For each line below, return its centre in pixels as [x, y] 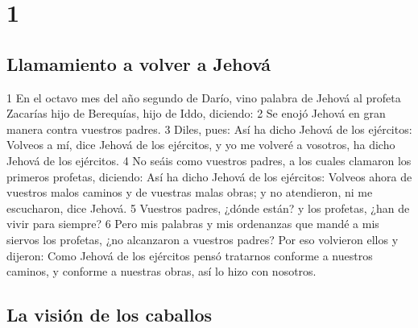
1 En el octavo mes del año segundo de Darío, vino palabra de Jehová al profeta [204, 97]
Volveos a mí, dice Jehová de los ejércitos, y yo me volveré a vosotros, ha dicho [201, 145]
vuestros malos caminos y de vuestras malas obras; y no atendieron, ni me [190, 192]
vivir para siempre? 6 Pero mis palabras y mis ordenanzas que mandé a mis [193, 224]
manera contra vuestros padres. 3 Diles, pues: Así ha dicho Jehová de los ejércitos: [209, 129]
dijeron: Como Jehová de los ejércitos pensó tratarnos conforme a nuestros [190, 255]
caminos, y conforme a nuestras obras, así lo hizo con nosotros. [161, 271]
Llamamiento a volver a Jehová [139, 63]
